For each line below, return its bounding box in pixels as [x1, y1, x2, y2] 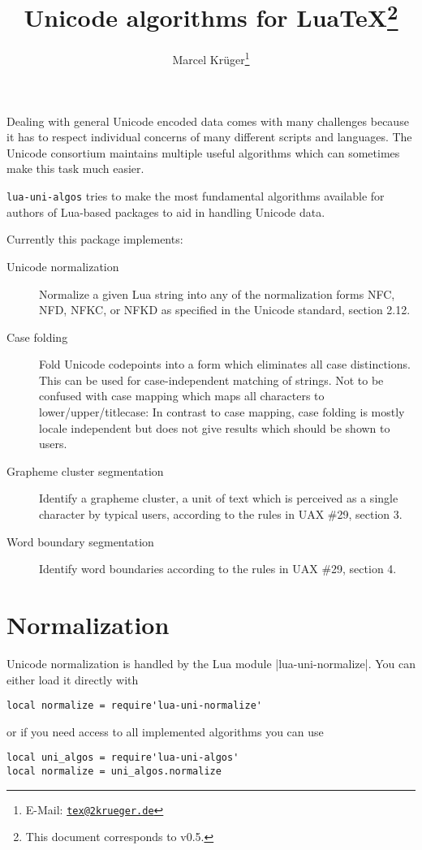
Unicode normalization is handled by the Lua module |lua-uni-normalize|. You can [6, 654, 416, 671]
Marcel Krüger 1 [172, 49, 250, 68]
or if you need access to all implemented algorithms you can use [6, 723, 324, 740]
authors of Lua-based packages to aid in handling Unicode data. [6, 203, 325, 220]
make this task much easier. [6, 160, 144, 177]
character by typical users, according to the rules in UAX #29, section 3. [39, 506, 403, 523]
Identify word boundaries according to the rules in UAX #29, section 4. [39, 560, 397, 577]
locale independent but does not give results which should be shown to [39, 419, 390, 436]
